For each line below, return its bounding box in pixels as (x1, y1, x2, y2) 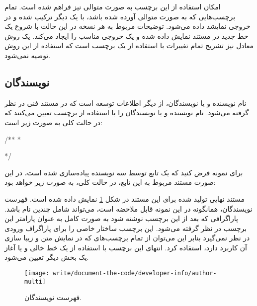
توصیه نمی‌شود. (4, 50, 51, 60)
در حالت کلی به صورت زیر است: (4, 117, 102, 127)
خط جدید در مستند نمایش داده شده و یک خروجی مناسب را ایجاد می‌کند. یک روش (4, 30, 249, 41)
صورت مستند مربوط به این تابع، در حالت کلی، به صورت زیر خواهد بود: (4, 177, 216, 187)
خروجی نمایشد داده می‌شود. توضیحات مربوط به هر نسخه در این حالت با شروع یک (4, 21, 251, 31)
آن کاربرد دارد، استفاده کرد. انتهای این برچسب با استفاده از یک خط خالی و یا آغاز (4, 242, 247, 252)
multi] (24, 278, 46, 285)
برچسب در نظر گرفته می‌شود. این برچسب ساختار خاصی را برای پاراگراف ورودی (4, 223, 247, 233)
